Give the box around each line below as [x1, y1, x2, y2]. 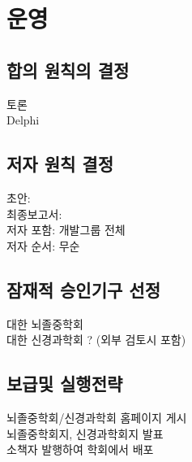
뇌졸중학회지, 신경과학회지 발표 [6, 425, 164, 442]
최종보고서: [6, 205, 62, 222]
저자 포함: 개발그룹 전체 [6, 221, 126, 238]
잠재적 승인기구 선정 [6, 277, 160, 302]
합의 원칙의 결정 [6, 57, 130, 82]
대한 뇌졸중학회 [6, 315, 83, 332]
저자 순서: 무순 [6, 237, 80, 254]
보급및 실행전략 [6, 371, 123, 396]
